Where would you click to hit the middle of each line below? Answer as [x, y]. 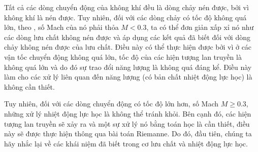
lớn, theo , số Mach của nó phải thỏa [61, 27]
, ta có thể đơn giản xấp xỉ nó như [200, 27]
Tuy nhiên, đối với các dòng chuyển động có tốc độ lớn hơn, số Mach [111, 104]
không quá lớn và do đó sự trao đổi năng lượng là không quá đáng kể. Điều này [128, 67]
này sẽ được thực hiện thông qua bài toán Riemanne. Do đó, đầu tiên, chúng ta [128, 134]
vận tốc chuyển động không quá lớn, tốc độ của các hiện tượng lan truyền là [123, 56]
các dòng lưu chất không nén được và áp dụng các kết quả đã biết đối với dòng [127, 37]
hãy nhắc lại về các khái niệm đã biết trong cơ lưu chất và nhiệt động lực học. [126, 143]
